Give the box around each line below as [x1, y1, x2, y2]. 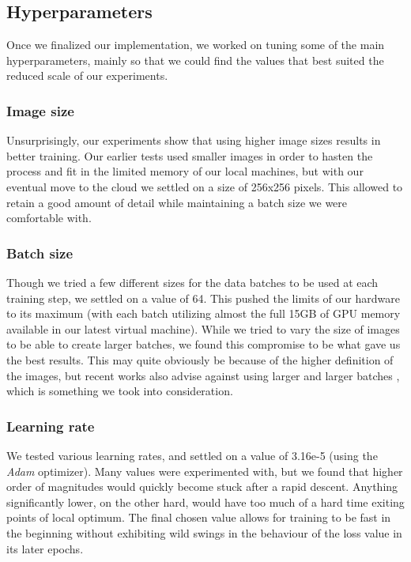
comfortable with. [6, 209, 92, 226]
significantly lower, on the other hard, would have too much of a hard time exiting [6, 493, 405, 510]
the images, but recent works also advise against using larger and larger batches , [6, 367, 400, 383]
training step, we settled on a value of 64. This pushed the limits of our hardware [6, 289, 400, 306]
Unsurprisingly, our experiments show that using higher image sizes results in [6, 132, 381, 149]
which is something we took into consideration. [6, 383, 233, 399]
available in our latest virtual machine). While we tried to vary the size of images [6, 320, 400, 337]
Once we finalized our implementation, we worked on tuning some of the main [6, 36, 385, 53]
